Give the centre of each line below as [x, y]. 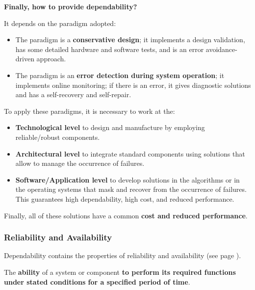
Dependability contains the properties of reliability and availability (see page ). [123, 255]
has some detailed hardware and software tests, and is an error [110, 49]
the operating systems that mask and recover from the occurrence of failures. [131, 189]
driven [25, 59]
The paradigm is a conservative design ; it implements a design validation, [130, 40]
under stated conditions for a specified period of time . [97, 281]
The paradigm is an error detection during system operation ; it [120, 75]
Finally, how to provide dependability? [71, 6]
